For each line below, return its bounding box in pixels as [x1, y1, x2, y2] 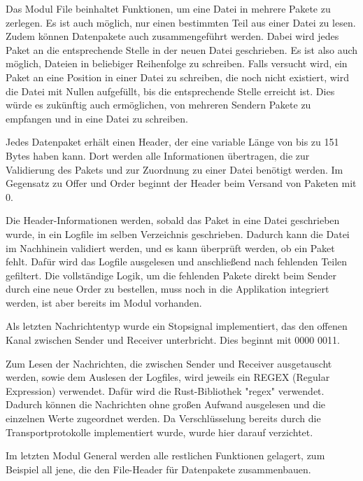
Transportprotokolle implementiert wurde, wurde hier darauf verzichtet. [6, 424, 313, 439]
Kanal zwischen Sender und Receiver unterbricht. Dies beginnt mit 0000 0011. [6, 333, 340, 347]
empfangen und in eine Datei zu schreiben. [6, 111, 188, 125]
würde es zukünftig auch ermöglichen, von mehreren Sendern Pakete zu [6, 97, 311, 112]
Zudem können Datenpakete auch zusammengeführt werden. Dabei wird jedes [6, 29, 339, 43]
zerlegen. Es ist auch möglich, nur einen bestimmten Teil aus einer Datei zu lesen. [6, 15, 356, 29]
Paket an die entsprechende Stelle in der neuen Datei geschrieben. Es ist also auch [6, 42, 358, 57]
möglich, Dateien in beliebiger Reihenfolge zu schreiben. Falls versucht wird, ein [6, 56, 348, 71]
